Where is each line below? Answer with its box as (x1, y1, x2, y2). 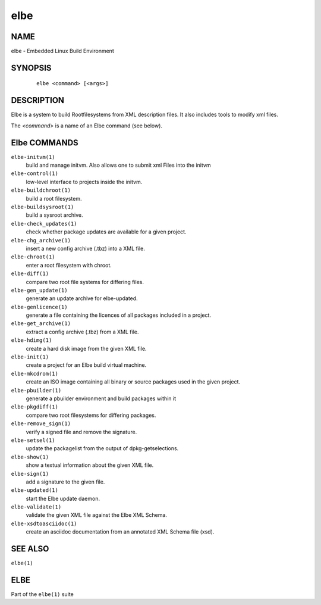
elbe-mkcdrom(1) (11, 370, 59, 377)
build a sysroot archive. (26, 211, 83, 219)
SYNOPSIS (11, 63, 52, 73)
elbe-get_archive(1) (11, 320, 71, 327)
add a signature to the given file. (26, 478, 105, 485)
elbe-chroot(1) (11, 254, 56, 260)
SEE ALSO (11, 544, 49, 554)
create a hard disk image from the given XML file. (26, 345, 147, 352)
